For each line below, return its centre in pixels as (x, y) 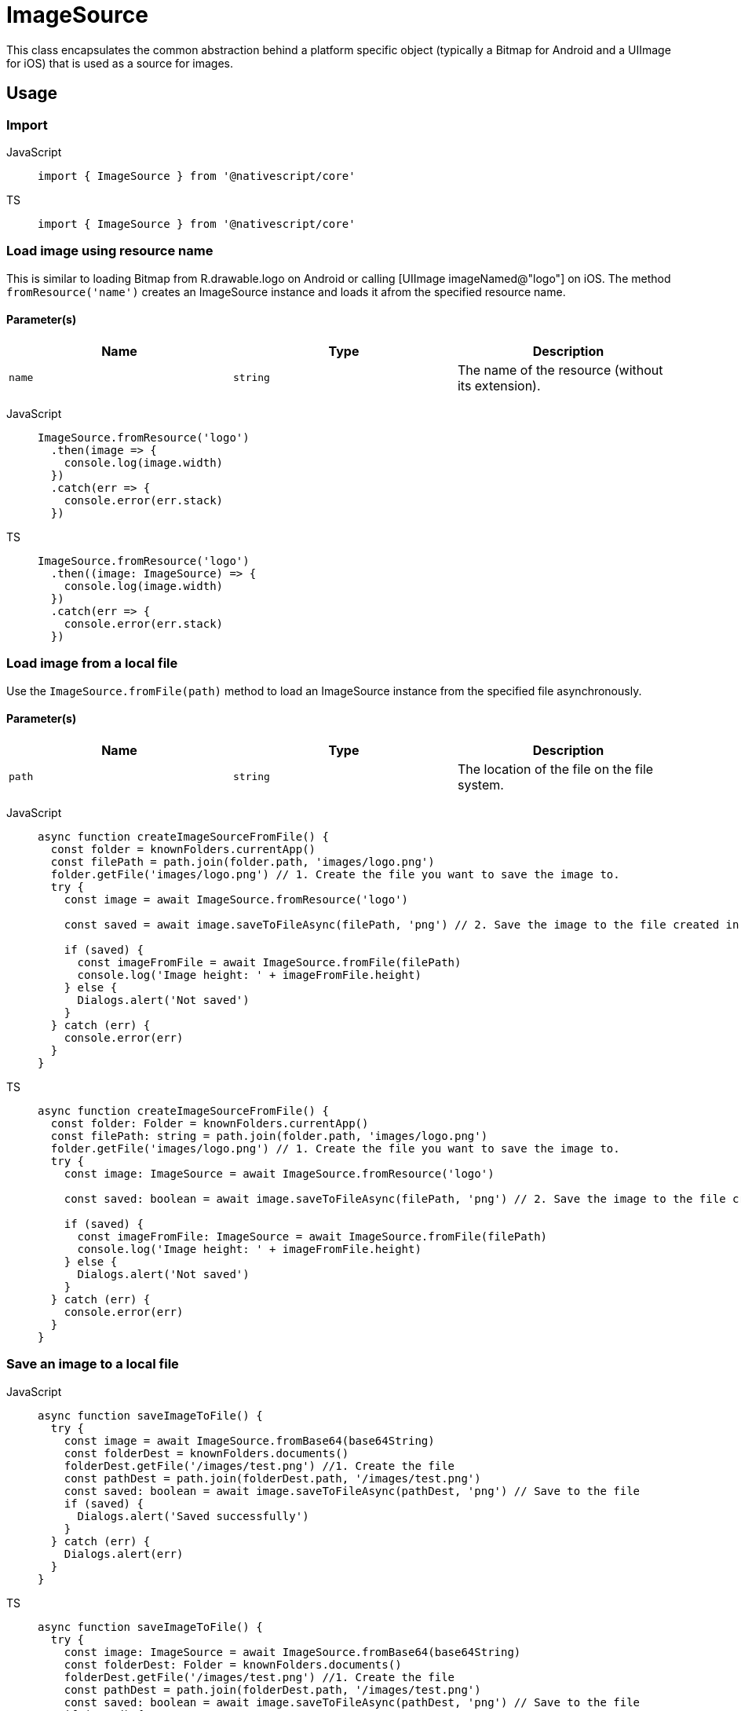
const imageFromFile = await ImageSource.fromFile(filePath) (269, 962)
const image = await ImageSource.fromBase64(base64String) (249, 1440)
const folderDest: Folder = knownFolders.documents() (233, 1664)
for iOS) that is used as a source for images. (120, 63)
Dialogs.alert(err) (124, 1553)
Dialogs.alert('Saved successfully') (193, 1516)
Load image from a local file (92, 663)
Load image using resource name (110, 251)
